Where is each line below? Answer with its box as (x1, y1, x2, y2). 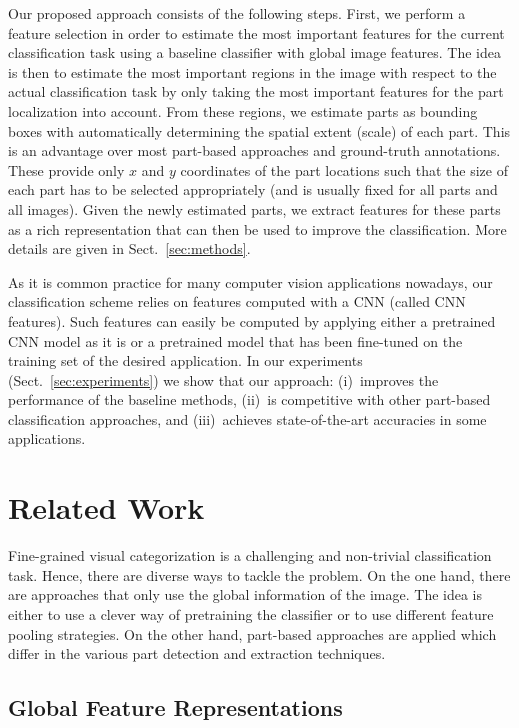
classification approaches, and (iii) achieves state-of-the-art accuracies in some (8, 408, 487, 429)
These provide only (8, 159, 125, 180)
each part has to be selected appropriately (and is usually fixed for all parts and (8, 179, 498, 200)
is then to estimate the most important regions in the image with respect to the (8, 61, 497, 82)
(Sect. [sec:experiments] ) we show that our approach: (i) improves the (8, 369, 439, 390)
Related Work (8, 487, 205, 528)
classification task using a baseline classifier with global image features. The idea (8, 42, 501, 63)
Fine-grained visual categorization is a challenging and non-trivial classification (8, 545, 492, 566)
